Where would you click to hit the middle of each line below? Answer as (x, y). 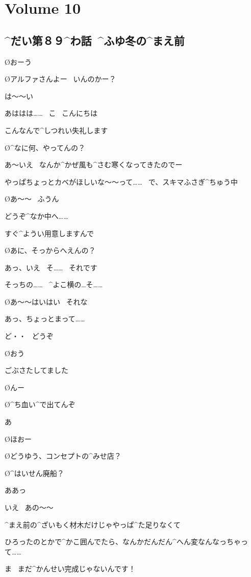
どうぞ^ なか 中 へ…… (36, 216)
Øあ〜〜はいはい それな (46, 301)
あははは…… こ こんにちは (51, 113)
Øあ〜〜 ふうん (32, 199)
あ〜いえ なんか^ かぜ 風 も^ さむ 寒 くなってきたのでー (94, 165)
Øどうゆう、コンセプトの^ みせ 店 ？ (63, 456)
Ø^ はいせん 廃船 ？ (34, 473)
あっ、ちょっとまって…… (45, 319)
